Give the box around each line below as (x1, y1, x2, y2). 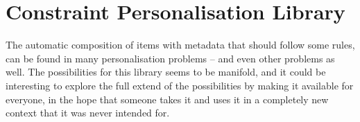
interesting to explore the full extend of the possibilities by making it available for (6, 78, 354, 92)
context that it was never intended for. (6, 105, 170, 120)
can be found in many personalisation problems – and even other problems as (6, 51, 335, 65)
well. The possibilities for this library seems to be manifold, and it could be (6, 64, 326, 79)
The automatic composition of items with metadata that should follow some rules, (6, 37, 355, 52)
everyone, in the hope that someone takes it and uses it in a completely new (6, 91, 329, 106)
